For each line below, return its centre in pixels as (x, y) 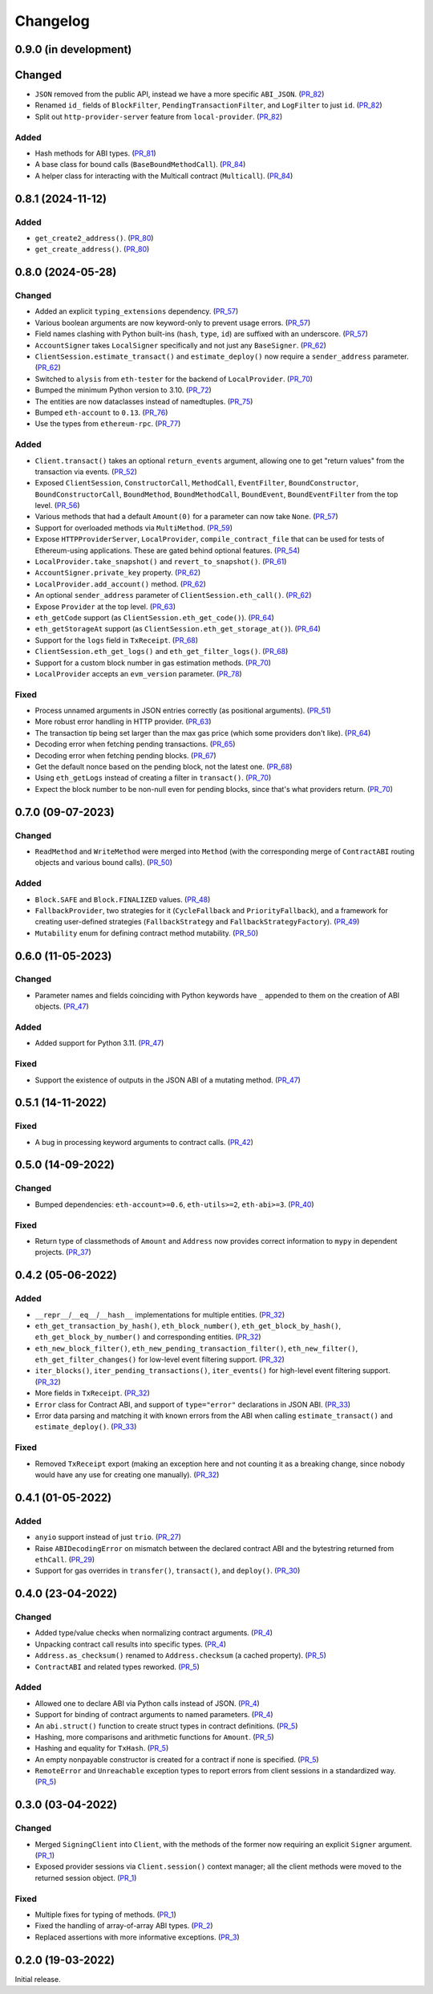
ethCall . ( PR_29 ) (65, 1559)
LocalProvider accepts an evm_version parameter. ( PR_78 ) (138, 673)
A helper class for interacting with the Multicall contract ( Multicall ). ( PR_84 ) (164, 176)
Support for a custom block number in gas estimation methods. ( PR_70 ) (153, 663)
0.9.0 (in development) (73, 49)
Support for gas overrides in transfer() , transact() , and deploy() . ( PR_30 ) (168, 1571)
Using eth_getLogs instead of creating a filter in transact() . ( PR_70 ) (153, 778)
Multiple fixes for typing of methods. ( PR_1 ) (105, 1915)
